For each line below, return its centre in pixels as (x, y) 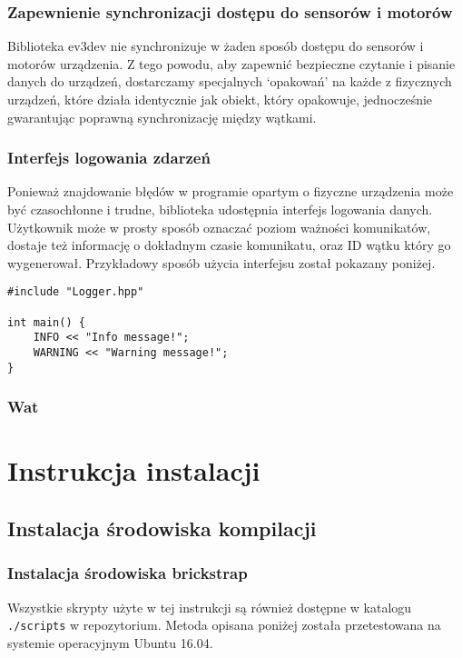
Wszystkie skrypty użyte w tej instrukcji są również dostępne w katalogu (210, 607)
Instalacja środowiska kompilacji (162, 528)
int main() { (46, 322)
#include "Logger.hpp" (76, 292)
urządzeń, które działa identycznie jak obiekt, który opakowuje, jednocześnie (220, 99)
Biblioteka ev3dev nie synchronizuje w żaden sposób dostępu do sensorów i (216, 46)
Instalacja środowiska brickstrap (128, 573)
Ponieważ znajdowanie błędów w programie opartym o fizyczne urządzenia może (231, 191)
